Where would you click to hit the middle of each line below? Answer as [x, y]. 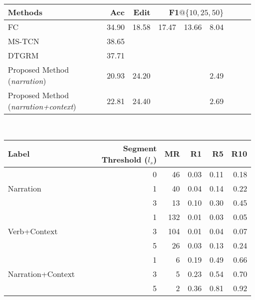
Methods [25, 12]
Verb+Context [33, 231]
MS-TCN [24, 41]
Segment [140, 148]
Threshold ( [125, 159]
